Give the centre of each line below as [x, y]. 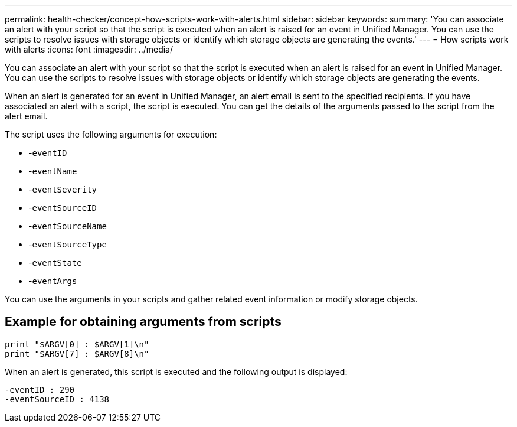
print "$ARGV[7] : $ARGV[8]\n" [77, 353]
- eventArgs [53, 281]
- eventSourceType [68, 244]
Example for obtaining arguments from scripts [143, 322]
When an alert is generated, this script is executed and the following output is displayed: [176, 371]
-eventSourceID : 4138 [57, 399]
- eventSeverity [63, 189]
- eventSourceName [68, 226]
